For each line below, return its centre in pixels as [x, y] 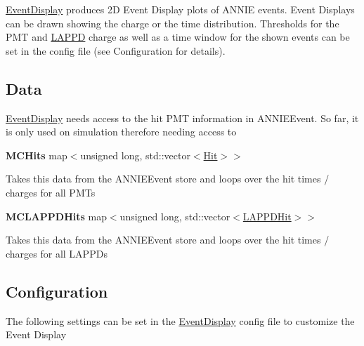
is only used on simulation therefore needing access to [121, 132]
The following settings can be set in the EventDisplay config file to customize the [180, 320]
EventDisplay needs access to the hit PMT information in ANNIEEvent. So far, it [182, 118]
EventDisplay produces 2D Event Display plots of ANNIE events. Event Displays [180, 9]
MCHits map [37, 155]
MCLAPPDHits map [56, 216]
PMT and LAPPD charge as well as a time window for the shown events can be [178, 37]
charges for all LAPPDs [57, 253]
